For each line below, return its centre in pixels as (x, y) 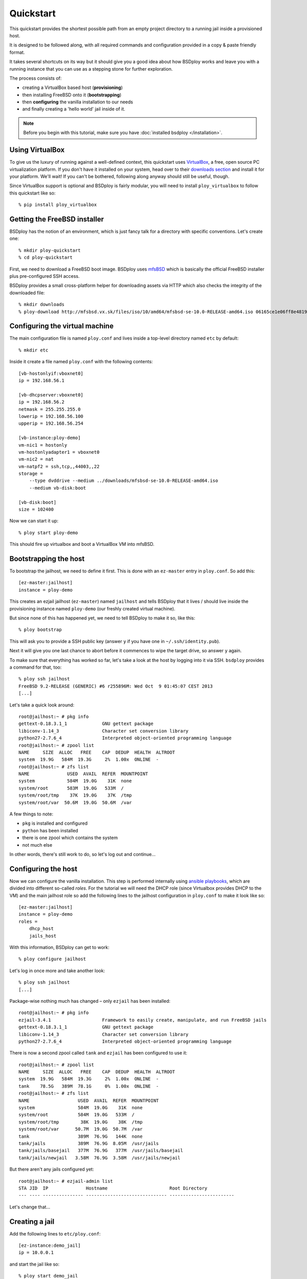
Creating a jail (32, 1221)
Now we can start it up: (34, 521)
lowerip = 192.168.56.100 (51, 416)
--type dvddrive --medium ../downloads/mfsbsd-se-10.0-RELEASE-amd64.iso (124, 481)
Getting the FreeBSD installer (57, 219)
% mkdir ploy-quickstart (50, 250)
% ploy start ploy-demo (48, 533)
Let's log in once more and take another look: (57, 971)
